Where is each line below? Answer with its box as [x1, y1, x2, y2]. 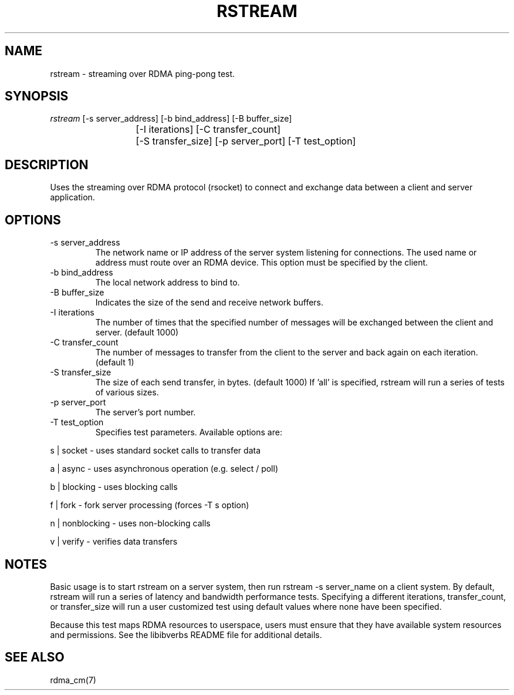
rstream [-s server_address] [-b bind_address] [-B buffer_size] [50, 113, 292, 124]
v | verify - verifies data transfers [50, 536, 178, 547]
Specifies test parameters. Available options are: [95, 427, 282, 438]
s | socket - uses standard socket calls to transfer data [50, 445, 261, 456]
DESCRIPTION [5, 157, 89, 172]
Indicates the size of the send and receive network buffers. [95, 297, 324, 308]
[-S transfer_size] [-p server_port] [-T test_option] [136, 135, 356, 147]
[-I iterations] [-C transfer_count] [136, 123, 281, 136]
